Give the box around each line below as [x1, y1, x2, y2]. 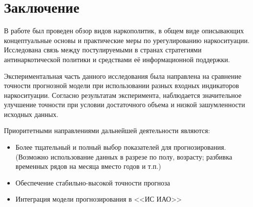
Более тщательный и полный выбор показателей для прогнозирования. [15, 142, 226, 152]
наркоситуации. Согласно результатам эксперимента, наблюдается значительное [4, 90, 242, 100]
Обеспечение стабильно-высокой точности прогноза [15, 177, 170, 187]
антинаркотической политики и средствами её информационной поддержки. [4, 54, 230, 64]
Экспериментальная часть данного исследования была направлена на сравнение [4, 70, 242, 81]
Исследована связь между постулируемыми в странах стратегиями [4, 45, 202, 55]
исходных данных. [4, 109, 58, 119]
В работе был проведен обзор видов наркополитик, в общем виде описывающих [4, 25, 244, 36]
